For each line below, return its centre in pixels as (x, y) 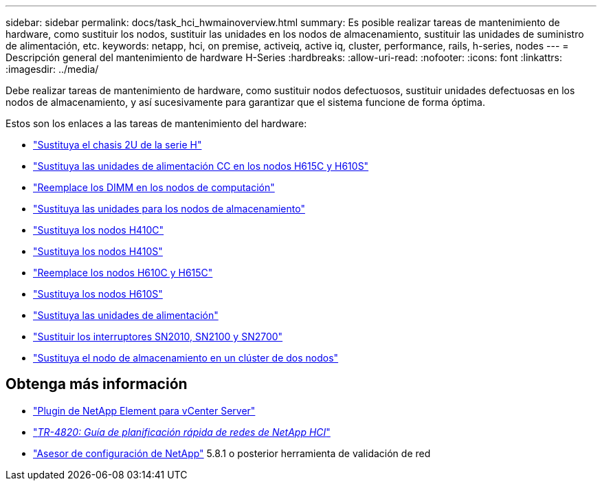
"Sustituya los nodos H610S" (98, 294)
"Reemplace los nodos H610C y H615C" (123, 273)
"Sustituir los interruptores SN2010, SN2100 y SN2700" (158, 336)
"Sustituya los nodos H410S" (98, 251)
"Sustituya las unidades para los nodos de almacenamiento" (169, 209)
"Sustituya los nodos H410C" (99, 230)
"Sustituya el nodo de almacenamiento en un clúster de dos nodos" (186, 358)
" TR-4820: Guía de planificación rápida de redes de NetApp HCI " (182, 432)
